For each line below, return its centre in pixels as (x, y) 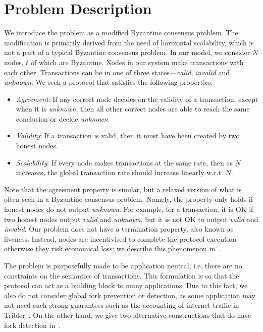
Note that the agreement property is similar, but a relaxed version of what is (123, 189)
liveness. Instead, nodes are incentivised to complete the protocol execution (120, 238)
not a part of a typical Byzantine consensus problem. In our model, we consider (127, 52)
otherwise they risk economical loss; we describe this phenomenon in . (113, 248)
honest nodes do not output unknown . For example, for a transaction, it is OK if (129, 209)
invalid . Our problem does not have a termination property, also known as (119, 229)
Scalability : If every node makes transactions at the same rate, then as (124, 162)
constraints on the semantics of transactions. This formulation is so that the (122, 275)
